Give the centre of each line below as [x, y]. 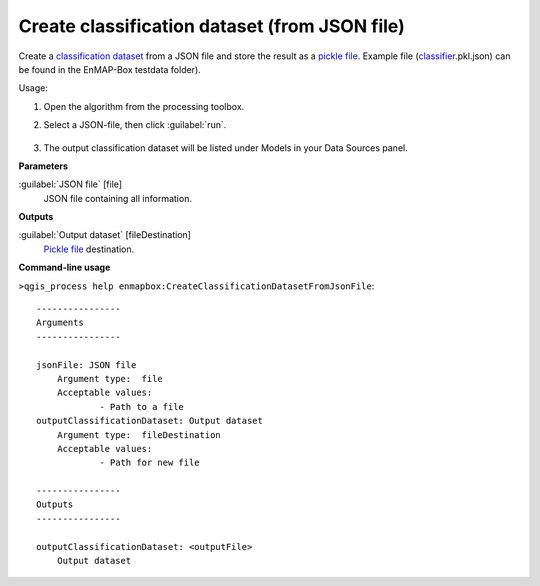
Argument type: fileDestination [139, 434]
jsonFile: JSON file [86, 364]
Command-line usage [64, 267]
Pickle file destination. [89, 249]
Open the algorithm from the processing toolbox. [144, 106]
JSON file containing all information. [117, 198]
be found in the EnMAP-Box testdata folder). [110, 69]
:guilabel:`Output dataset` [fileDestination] [105, 235]
